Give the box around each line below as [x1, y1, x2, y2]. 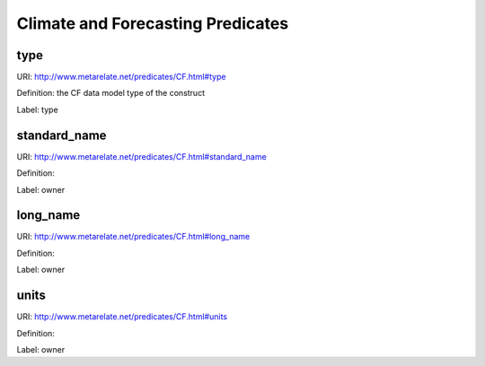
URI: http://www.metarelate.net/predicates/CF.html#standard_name [16, 151, 267, 161]
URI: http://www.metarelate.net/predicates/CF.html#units [16, 311, 228, 322]
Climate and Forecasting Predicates [16, 13, 289, 33]
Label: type [16, 104, 58, 115]
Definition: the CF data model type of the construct [16, 88, 206, 99]
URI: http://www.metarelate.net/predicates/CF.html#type [16, 72, 226, 83]
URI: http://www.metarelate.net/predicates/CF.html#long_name [16, 231, 251, 242]
